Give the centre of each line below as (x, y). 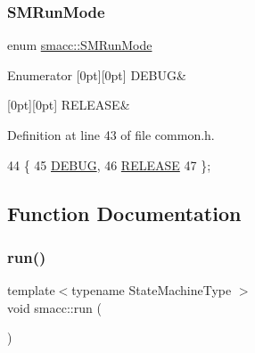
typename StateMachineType (152, 290)
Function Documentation (124, 213)
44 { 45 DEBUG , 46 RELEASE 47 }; (109, 164)
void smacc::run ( (54, 307)
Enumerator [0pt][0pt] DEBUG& (97, 74)
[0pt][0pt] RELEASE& (69, 105)
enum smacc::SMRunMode (80, 45)
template (31, 290)
